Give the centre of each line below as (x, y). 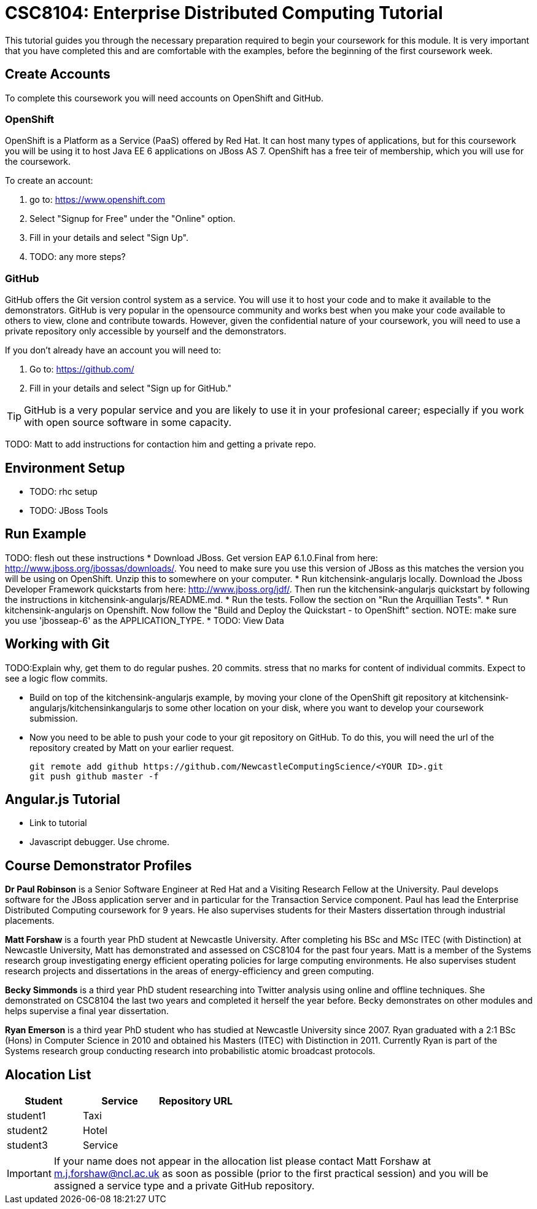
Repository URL (196, 1101)
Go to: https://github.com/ (82, 369)
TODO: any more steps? (78, 257)
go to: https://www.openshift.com (98, 200)
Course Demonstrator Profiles (99, 865)
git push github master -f (94, 776)
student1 (26, 1116)
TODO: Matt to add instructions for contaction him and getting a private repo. (160, 444)
